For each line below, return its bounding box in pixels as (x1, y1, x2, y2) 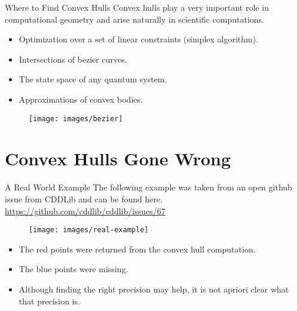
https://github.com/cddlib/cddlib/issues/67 (5, 204, 166, 217)
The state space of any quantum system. (19, 73, 167, 85)
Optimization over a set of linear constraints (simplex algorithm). (19, 33, 259, 45)
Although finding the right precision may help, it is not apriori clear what (19, 282, 289, 295)
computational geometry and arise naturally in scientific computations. (5, 13, 264, 25)
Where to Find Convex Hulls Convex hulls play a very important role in (5, 1, 269, 13)
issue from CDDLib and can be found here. (5, 192, 163, 205)
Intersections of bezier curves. (19, 53, 127, 65)
